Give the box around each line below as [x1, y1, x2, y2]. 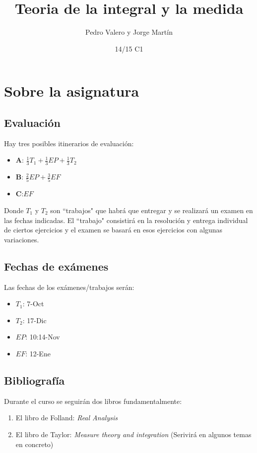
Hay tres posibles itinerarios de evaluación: [4, 138, 134, 148]
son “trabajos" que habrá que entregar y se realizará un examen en [50, 205, 253, 216]
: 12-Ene [25, 348, 51, 358]
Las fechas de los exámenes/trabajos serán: [4, 282, 134, 292]
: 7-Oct [22, 298, 44, 309]
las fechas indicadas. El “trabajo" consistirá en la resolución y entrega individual [4, 215, 248, 225]
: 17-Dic [22, 315, 47, 325]
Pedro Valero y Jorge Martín [85, 27, 173, 37]
